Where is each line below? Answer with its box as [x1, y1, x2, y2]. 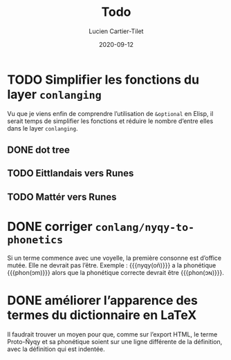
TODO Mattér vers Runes [7, 191, 117, 202]
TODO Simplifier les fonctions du [7, 72, 199, 87]
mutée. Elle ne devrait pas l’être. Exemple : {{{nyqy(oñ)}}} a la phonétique [7, 260, 216, 269]
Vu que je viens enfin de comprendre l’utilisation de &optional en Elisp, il [7, 109, 214, 117]
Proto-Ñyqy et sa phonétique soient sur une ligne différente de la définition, [7, 337, 223, 345]
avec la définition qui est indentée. [7, 345, 105, 353]
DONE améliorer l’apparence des [7, 292, 198, 308]
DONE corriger [7, 219, 93, 235]
